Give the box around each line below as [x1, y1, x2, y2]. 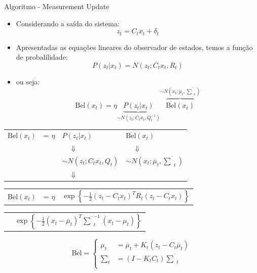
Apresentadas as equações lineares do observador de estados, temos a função [16, 41, 253, 52]
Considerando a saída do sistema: [16, 18, 120, 28]
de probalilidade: [16, 52, 68, 62]
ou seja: [16, 76, 40, 86]
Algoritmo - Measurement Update [4, 1, 109, 11]
